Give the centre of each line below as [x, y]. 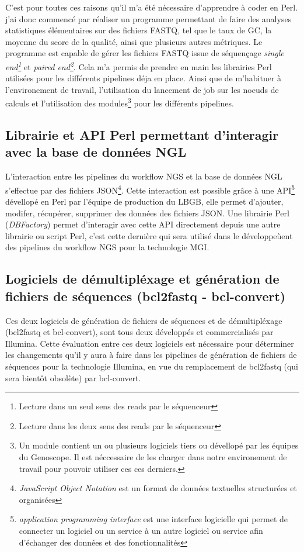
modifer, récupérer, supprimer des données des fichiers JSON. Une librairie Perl [147, 213]
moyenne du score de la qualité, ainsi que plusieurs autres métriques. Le [134, 41]
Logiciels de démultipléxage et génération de [142, 279]
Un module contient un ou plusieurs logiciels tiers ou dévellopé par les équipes [159, 445]
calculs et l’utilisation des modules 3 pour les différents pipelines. [120, 102]
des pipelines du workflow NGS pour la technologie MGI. [107, 247]
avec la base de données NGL [96, 152]
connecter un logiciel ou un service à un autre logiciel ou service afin [141, 530]
